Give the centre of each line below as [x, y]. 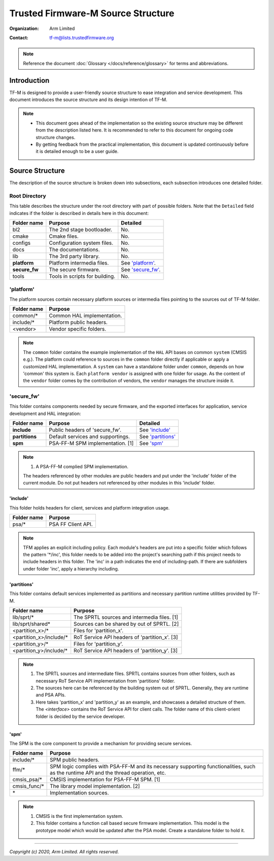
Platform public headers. [78, 323]
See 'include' [155, 430]
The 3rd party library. [74, 257]
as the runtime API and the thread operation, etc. [108, 773]
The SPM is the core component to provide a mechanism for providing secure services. [101, 744]
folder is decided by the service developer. [80, 716]
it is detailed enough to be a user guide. [77, 151]
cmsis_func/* [28, 786]
